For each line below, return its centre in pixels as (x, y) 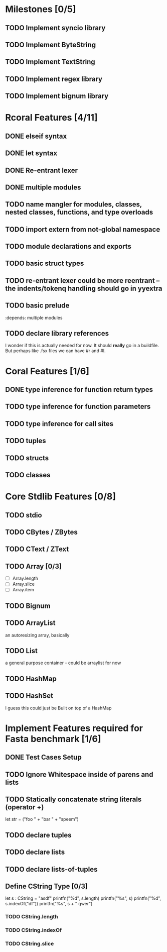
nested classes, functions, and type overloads (79, 212)
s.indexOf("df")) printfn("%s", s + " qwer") (49, 904)
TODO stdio (24, 515)
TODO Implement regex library (54, 79)
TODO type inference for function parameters (78, 407)
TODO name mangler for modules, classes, (73, 204)
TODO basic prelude (37, 306)
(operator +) (25, 807)
